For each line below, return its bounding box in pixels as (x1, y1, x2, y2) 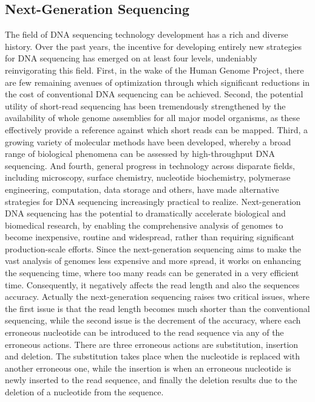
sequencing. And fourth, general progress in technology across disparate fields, (5, 159, 295, 172)
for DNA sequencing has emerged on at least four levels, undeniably (5, 52, 257, 64)
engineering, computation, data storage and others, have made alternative (5, 182, 279, 195)
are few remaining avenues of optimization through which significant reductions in (5, 75, 310, 88)
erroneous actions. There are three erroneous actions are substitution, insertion (5, 338, 299, 350)
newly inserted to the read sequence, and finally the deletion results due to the (5, 373, 297, 386)
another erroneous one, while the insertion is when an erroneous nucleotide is (5, 361, 291, 374)
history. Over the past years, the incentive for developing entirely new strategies (5, 40, 302, 52)
